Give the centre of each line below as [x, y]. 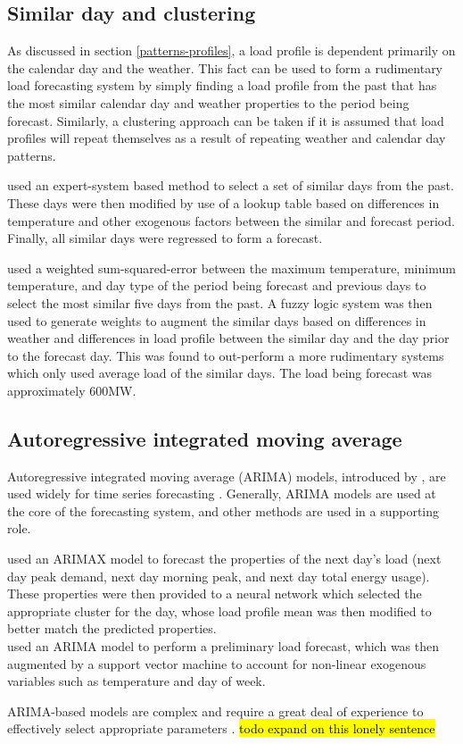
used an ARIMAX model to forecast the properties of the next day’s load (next [224, 559]
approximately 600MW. [72, 390]
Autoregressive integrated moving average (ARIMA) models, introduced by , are [227, 476]
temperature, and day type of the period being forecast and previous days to [217, 285]
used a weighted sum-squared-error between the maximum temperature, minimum [231, 268]
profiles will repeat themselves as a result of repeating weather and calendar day [227, 138]
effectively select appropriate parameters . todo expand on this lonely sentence [221, 728]
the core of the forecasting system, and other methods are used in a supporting [223, 510]
